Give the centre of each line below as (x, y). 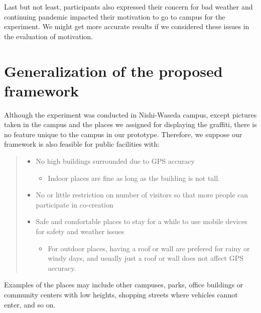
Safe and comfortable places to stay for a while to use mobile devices (142, 221)
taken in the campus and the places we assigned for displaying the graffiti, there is (130, 124)
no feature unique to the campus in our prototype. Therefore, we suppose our (123, 134)
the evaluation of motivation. (48, 36)
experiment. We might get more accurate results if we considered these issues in (127, 26)
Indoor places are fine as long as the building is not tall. (134, 178)
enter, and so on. (30, 304)
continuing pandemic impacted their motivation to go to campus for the (115, 16)
